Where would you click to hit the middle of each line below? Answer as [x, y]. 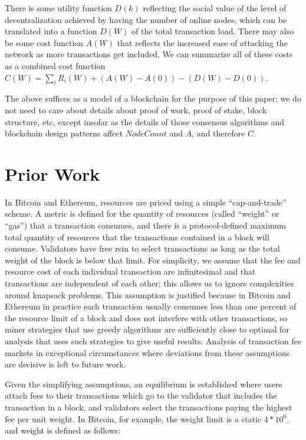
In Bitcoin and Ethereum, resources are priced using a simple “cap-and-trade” [146, 202]
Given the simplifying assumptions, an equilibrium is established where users [144, 384]
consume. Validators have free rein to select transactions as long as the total [142, 248]
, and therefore [218, 133]
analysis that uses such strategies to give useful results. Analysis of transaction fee [153, 340]
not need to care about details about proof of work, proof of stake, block [136, 110]
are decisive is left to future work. [65, 364]
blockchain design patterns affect [64, 133]
